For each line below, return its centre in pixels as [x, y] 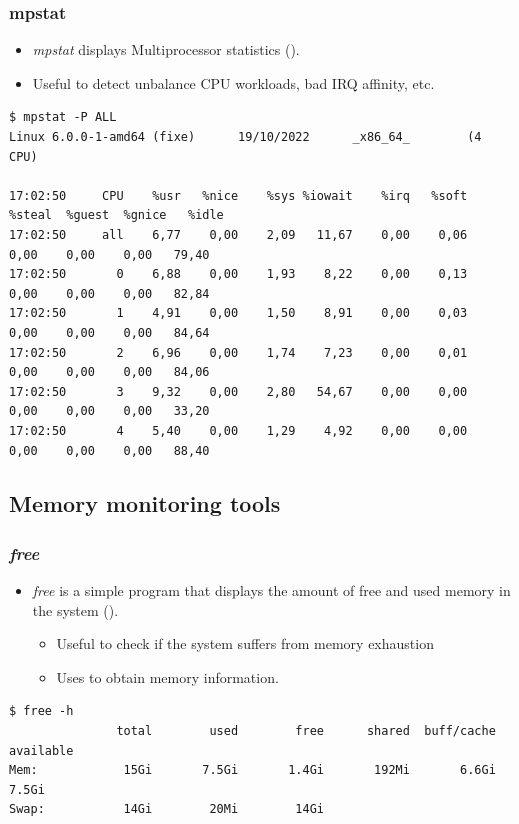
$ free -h [41, 711]
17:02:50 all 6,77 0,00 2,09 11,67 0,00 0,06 [238, 234]
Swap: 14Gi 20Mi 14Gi [166, 809]
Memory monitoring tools [145, 503]
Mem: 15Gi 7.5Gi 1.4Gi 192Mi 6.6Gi [252, 770]
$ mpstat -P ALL [63, 117]
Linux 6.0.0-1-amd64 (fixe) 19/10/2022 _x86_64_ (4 [245, 137]
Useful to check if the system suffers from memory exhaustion [245, 643]
